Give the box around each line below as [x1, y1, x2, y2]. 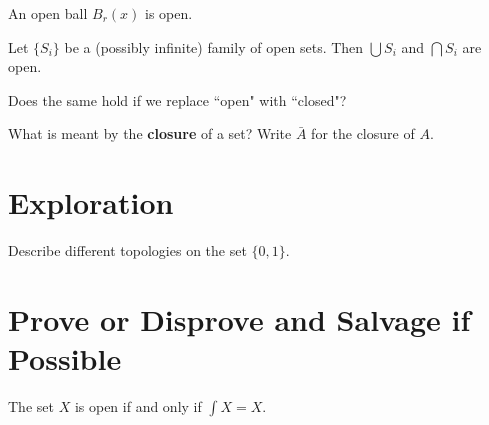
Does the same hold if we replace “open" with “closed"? [8, 89, 347, 110]
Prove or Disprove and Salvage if [8, 298, 471, 339]
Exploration [8, 182, 174, 223]
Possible [8, 338, 122, 379]
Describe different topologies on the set [8, 240, 247, 261]
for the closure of [311, 123, 415, 144]
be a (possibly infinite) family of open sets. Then [64, 36, 364, 57]
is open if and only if [74, 396, 202, 416]
